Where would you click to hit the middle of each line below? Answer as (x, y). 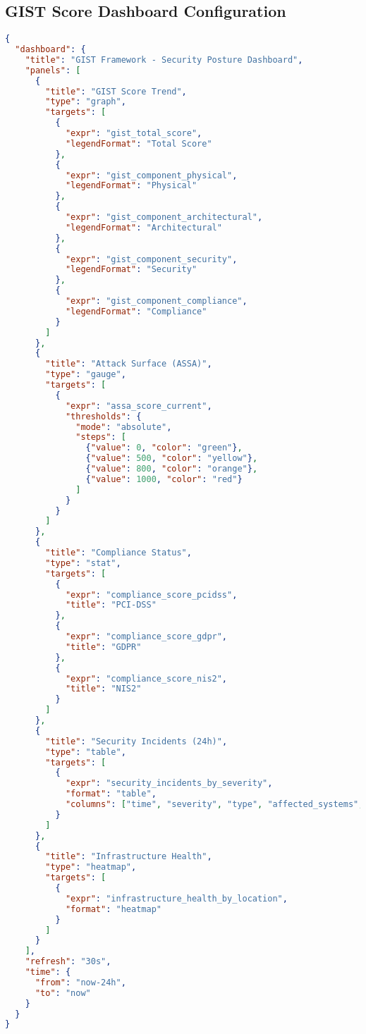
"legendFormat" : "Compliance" (136, 311)
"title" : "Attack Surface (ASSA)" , (129, 364)
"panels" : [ (53, 70)
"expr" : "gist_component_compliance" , (156, 301)
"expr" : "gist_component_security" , (151, 259)
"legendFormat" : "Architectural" (144, 227)
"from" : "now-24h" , (80, 982)
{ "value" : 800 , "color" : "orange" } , (172, 469)
